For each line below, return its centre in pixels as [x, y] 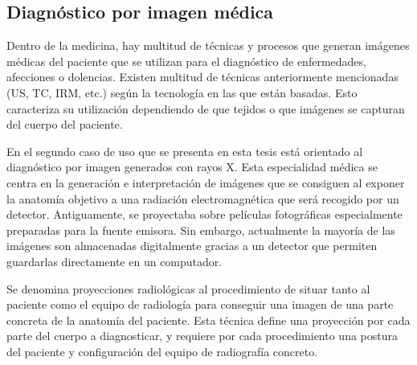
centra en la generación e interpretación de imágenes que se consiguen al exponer [206, 182]
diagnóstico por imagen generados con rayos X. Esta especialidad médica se [192, 167]
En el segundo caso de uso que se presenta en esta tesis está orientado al [185, 151]
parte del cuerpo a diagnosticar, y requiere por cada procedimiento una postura [202, 336]
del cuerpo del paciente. [65, 124]
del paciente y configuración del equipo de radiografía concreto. [162, 351]
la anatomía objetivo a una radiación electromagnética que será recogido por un [203, 198]
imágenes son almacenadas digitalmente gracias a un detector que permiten [192, 246]
